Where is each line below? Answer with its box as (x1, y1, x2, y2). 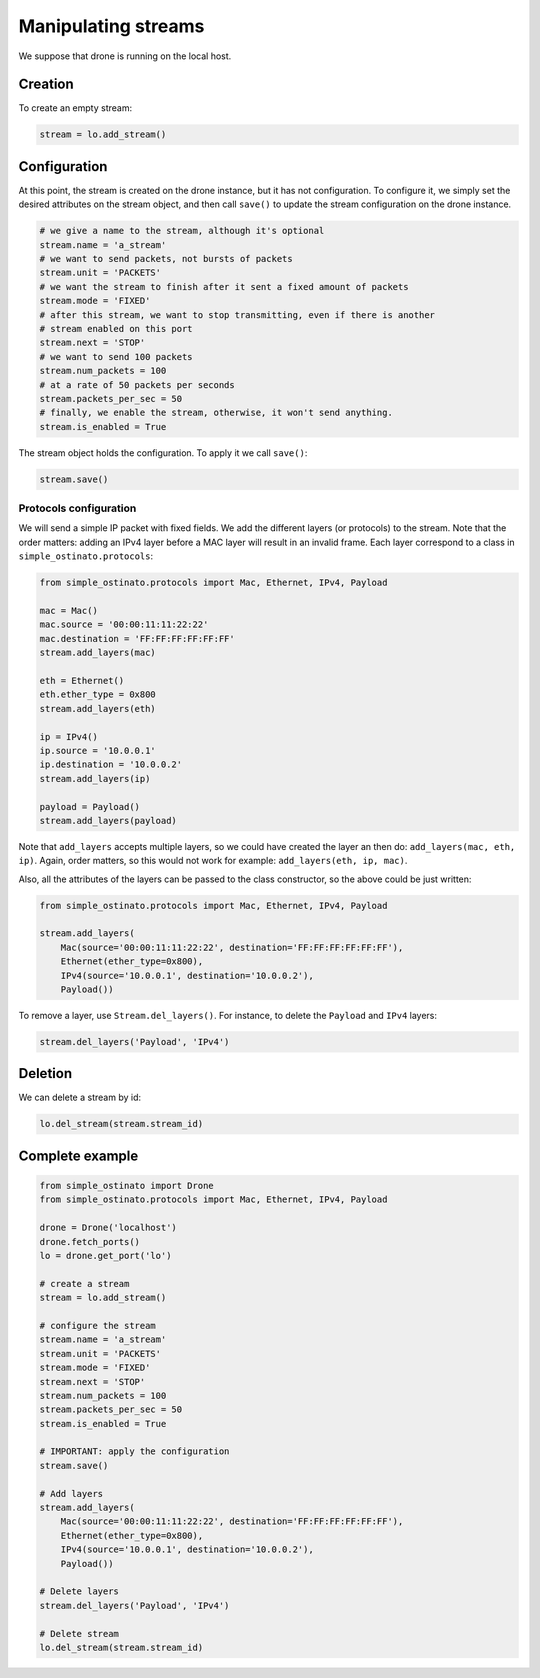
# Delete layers (39, 1586, 120, 1597)
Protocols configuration (18, 501, 137, 515)
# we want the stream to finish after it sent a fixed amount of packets (39, 281, 409, 292)
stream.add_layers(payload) (39, 815, 177, 826)
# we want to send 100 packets (39, 351, 194, 362)
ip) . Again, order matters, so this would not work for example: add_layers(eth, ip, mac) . (18, 855, 408, 867)
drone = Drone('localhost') (39, 1222, 177, 1234)
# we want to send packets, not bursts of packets (39, 253, 294, 265)
